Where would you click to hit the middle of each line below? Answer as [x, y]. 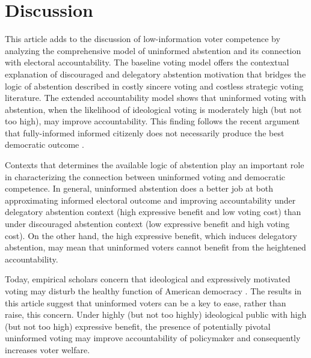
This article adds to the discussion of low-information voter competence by [143, 39]
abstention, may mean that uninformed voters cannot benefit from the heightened [155, 247]
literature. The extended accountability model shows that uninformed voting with [155, 98]
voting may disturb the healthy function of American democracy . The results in [153, 291]
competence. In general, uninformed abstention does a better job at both [139, 188]
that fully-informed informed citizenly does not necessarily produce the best [145, 132]
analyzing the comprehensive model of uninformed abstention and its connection [153, 50]
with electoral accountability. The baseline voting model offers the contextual [147, 62]
